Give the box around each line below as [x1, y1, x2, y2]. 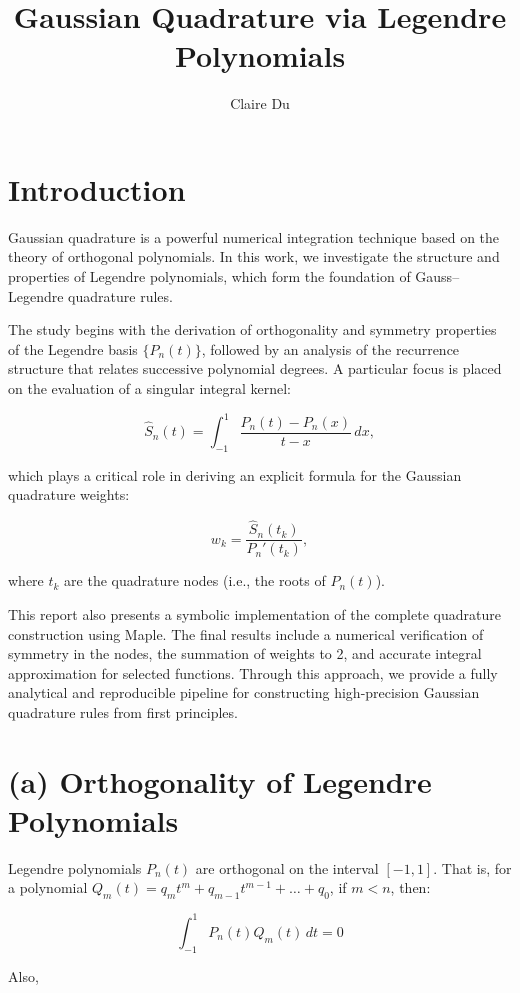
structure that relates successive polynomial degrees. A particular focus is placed [8, 358, 502, 379]
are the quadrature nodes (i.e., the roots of [64, 570, 326, 591]
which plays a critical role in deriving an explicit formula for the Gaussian [8, 464, 462, 485]
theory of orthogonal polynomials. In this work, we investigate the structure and [8, 246, 500, 267]
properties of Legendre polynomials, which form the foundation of [8, 266, 411, 287]
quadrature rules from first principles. [8, 701, 238, 722]
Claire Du [230, 93, 290, 114]
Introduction [8, 168, 186, 209]
